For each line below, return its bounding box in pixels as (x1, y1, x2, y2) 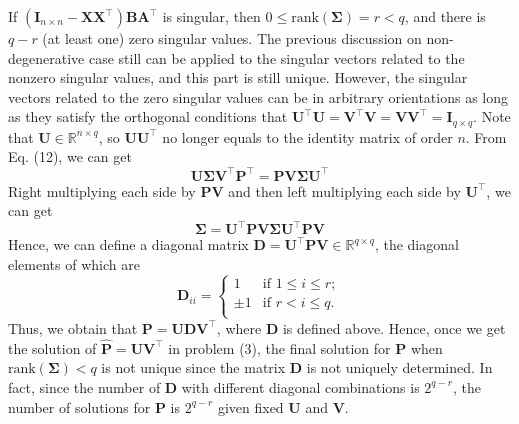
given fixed (217, 396, 284, 417)
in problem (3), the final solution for (168, 337, 391, 358)
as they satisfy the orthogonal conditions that (8, 106, 288, 127)
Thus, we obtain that (8, 317, 138, 338)
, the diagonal (374, 234, 459, 255)
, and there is (404, 6, 486, 26)
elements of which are (8, 253, 140, 274)
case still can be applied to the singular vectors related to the (88, 47, 465, 68)
